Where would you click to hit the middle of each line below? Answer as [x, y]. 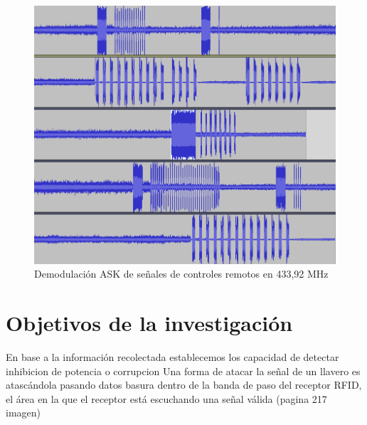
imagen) [23, 413]
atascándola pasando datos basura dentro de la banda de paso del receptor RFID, [184, 385]
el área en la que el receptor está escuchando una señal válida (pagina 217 [166, 398]
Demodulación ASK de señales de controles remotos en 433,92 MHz [181, 274]
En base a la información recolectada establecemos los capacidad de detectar [172, 357]
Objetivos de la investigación [149, 323]
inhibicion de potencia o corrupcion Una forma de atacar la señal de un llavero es [183, 371]
